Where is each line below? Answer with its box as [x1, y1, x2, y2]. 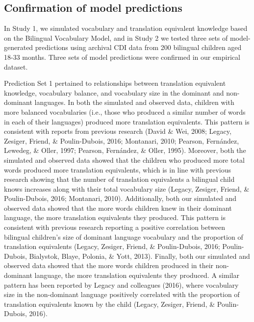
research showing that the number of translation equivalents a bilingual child [4, 174, 235, 184]
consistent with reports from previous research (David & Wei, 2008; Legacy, [4, 126, 231, 136]
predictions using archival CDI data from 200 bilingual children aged [35, 42, 242, 52]
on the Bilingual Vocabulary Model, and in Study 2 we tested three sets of [4, 32, 228, 43]
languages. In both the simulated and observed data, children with [34, 97, 234, 107]
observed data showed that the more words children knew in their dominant [4, 202, 232, 213]
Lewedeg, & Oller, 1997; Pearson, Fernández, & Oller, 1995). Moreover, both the [4, 145, 246, 155]
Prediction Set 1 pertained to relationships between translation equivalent [4, 78, 226, 88]
